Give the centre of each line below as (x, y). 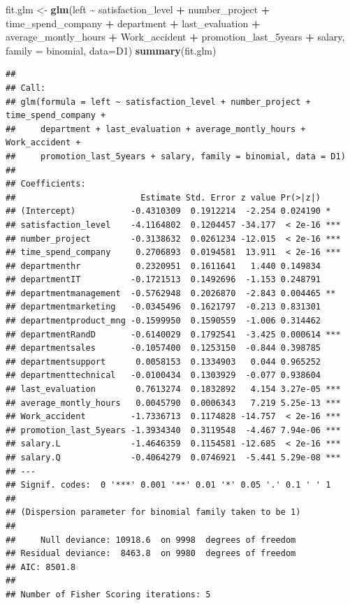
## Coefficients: (46, 184)
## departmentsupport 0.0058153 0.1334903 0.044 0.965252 (163, 362)
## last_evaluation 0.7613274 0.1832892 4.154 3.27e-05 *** (173, 389)
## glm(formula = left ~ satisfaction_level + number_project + (158, 102)
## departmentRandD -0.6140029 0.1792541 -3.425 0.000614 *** (173, 334)
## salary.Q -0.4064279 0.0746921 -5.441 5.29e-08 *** (173, 458)
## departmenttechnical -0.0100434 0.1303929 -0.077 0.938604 (163, 376)
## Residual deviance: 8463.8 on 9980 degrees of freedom (151, 554)
